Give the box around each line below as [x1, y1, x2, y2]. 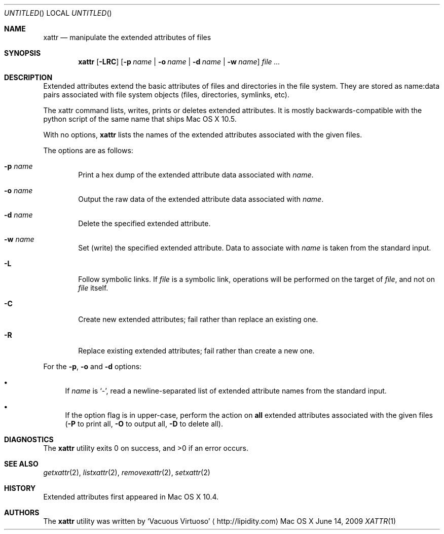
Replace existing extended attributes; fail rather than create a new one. [78, 346, 315, 355]
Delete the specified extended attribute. [78, 219, 211, 228]
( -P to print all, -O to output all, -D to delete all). [65, 419, 223, 428]
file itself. [78, 283, 108, 292]
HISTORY [4, 484, 36, 492]
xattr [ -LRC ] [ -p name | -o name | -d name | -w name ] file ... [78, 57, 280, 66]
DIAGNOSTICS [4, 435, 54, 444]
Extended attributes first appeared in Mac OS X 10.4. [43, 492, 219, 501]
